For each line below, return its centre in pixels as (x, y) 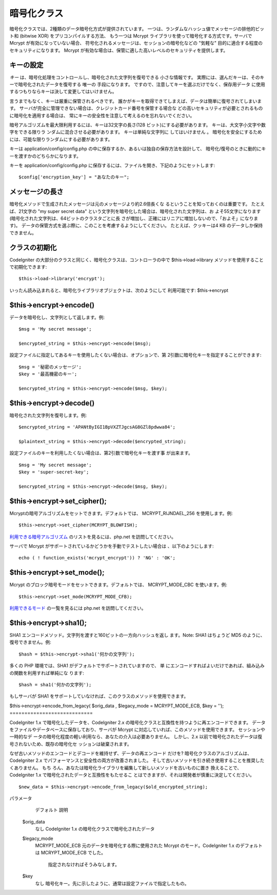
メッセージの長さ (36, 192)
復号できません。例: (30, 642)
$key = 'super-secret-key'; (54, 472)
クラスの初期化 (33, 248)
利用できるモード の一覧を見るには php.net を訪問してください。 (78, 608)
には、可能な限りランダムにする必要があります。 (61, 139)
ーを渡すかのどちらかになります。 (45, 156)
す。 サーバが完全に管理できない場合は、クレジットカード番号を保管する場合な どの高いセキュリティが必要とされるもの (136, 108)
